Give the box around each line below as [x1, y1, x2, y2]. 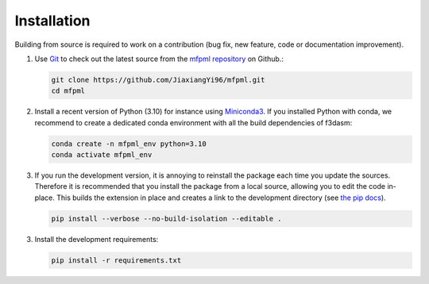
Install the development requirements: [34, 234, 159, 244]
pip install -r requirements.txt [51, 255, 182, 265]
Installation [14, 12, 91, 29]
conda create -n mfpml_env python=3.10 [51, 139, 207, 148]
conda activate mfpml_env [51, 151, 153, 159]
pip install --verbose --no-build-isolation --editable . [51, 214, 282, 223]
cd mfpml [51, 86, 86, 95]
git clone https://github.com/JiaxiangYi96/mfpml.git [51, 75, 265, 84]
